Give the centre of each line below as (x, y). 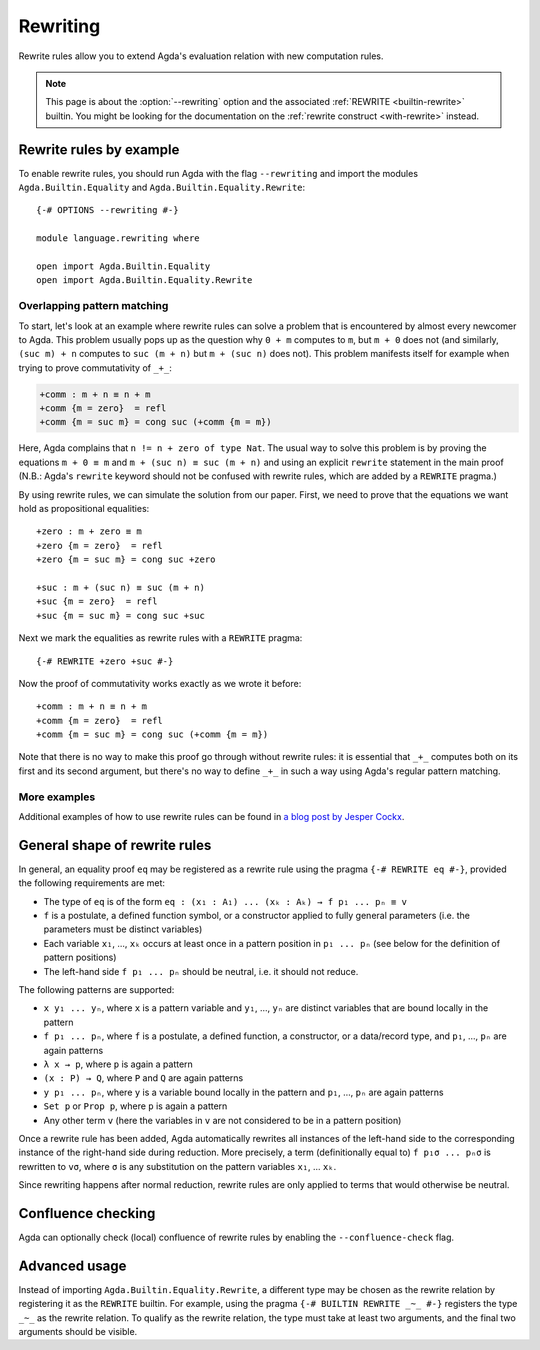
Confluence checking (87, 1213)
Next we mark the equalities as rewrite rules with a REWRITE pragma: (160, 638)
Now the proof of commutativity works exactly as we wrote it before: (160, 683)
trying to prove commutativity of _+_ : (95, 367)
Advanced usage (72, 1265)
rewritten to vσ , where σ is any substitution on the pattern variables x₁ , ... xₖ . (177, 1166)
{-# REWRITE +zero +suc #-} (105, 661)
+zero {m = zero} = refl (100, 545)
